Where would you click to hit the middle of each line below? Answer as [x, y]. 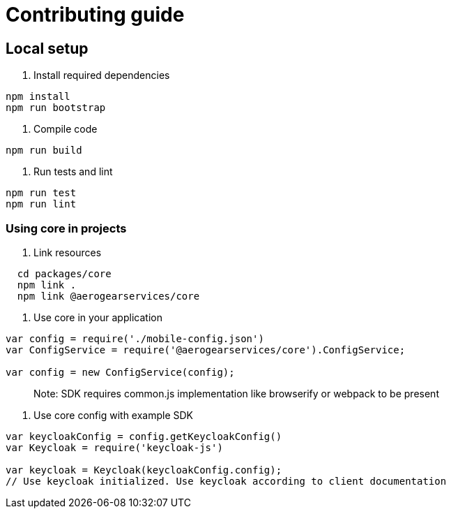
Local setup [47, 48]
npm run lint [41, 204]
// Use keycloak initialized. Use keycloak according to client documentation [226, 481]
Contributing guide [95, 15]
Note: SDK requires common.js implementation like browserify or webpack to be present [236, 393]
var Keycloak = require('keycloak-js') [114, 447]
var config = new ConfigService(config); [120, 372]
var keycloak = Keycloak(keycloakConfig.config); [144, 470]
